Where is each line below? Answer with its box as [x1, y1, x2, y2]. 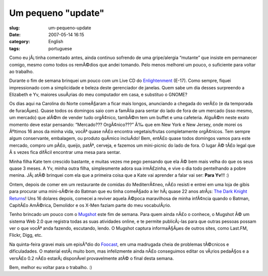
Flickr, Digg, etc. [9, 232, 43, 238]
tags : [9, 45, 20, 52]
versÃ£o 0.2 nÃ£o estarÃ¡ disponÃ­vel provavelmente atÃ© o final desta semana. [9, 255, 174, 261]
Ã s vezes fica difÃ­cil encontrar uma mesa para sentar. [9, 149, 121, 155]
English [48, 39, 64, 45]
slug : [9, 25, 20, 31]
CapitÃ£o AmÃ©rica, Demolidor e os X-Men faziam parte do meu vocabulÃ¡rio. [9, 202, 171, 208]
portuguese [48, 45, 72, 52]
